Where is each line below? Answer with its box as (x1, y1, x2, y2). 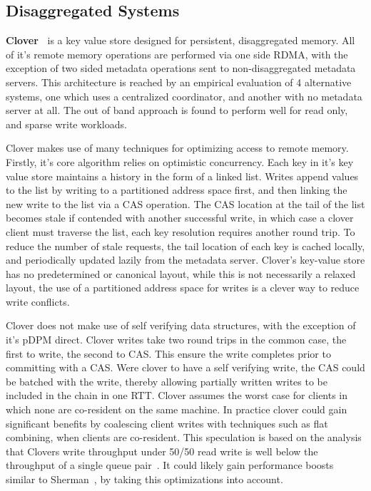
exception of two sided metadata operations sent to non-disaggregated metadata (6, 61, 356, 76)
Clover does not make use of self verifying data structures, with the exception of (6, 318, 356, 333)
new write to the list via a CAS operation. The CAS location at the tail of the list (6, 196, 365, 211)
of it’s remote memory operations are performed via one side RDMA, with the (6, 46, 348, 61)
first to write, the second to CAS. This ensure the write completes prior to (6, 346, 331, 361)
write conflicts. (6, 294, 70, 309)
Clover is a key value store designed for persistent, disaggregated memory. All (6, 33, 355, 48)
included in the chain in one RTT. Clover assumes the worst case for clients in (6, 388, 348, 403)
